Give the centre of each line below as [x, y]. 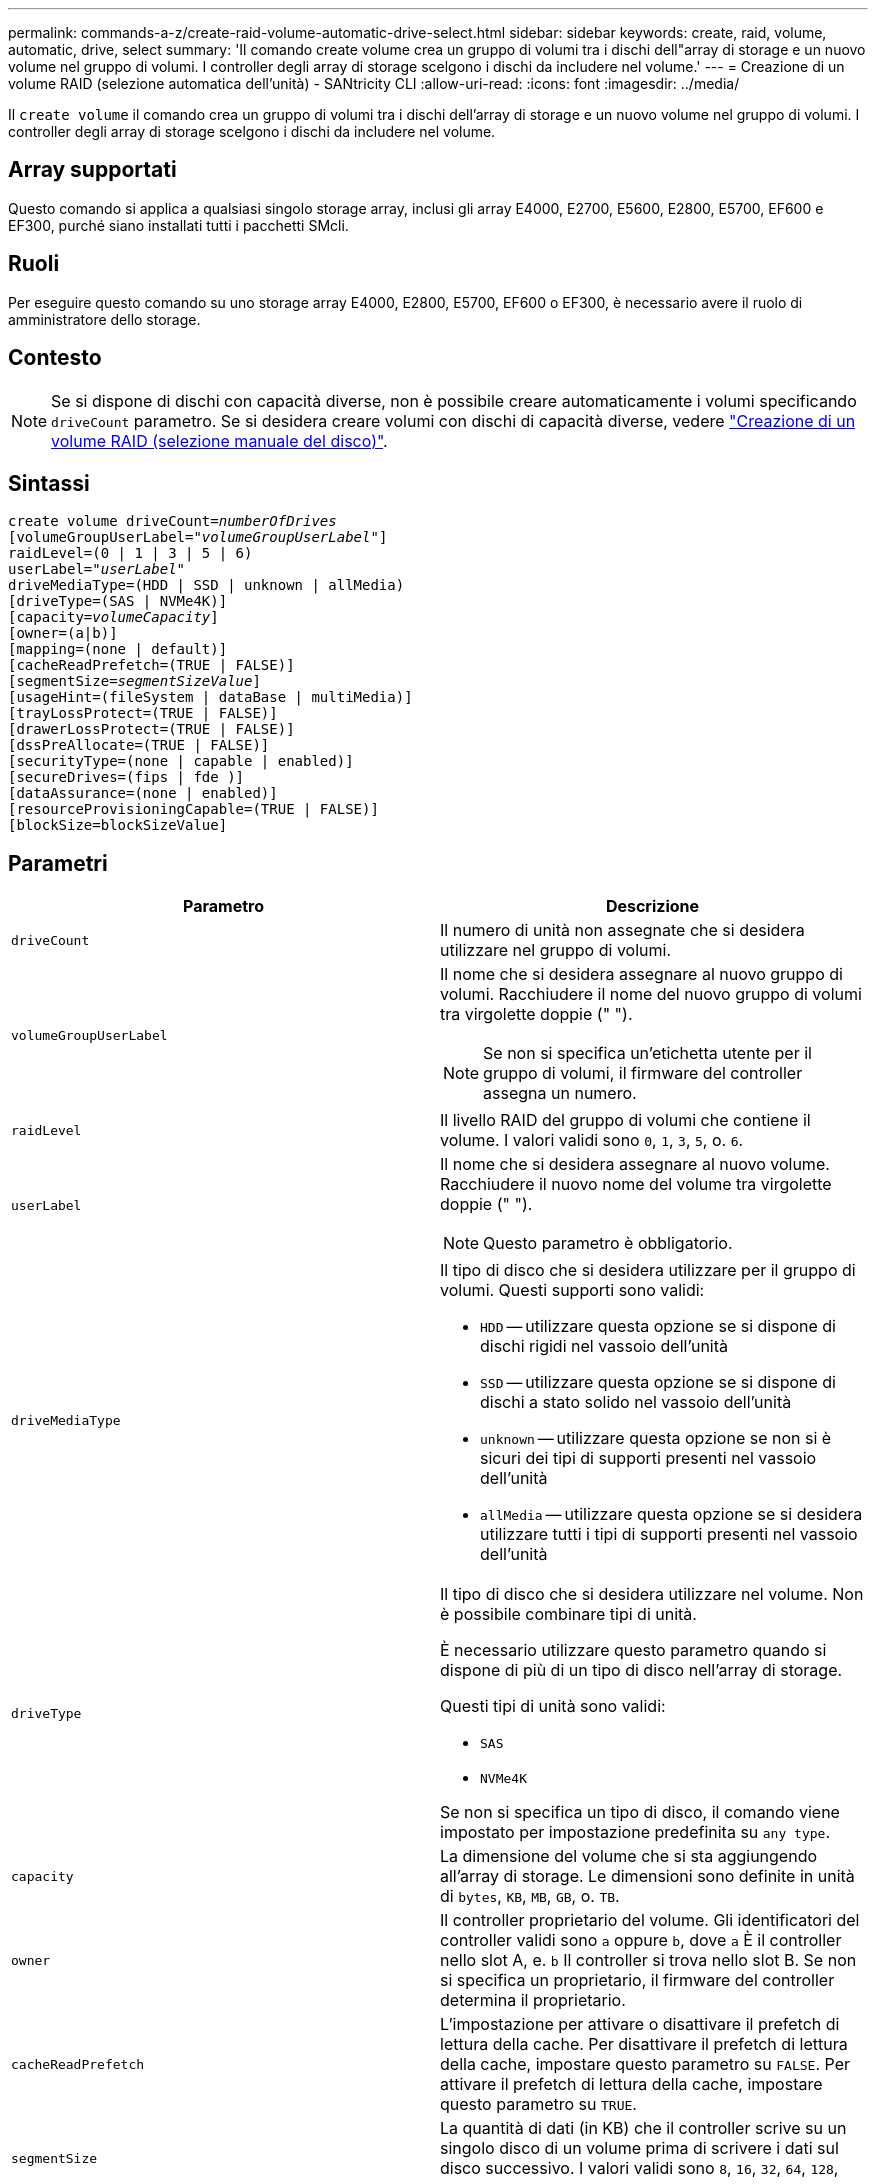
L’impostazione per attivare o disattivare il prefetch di [640, 2024]
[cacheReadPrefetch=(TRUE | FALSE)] [151, 665]
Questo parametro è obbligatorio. [608, 1243]
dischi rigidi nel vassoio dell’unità [604, 1346]
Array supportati [92, 170]
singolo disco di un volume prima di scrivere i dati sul [639, 2148]
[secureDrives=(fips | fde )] [126, 777]
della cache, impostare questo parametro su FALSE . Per [645, 2064]
